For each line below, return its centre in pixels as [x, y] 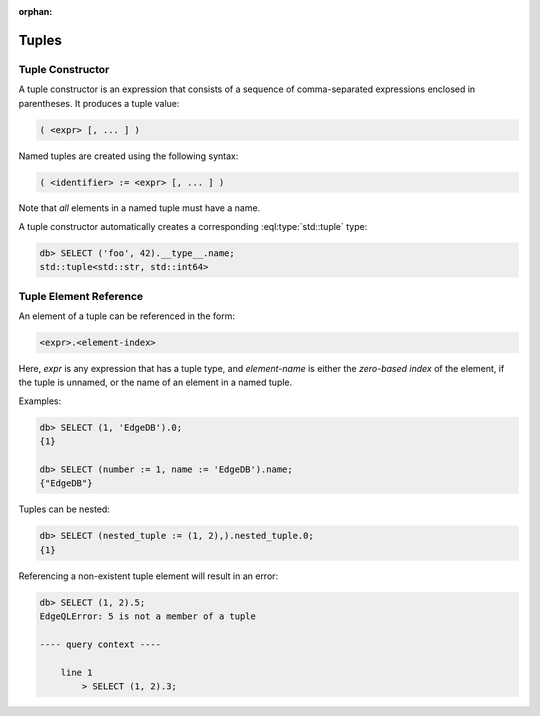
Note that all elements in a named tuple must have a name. [139, 208]
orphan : [35, 11]
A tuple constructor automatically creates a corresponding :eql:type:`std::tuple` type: [193, 226]
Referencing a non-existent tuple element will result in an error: [148, 576]
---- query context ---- [100, 644]
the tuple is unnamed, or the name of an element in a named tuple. [155, 382]
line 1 [76, 672]
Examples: [40, 401]
